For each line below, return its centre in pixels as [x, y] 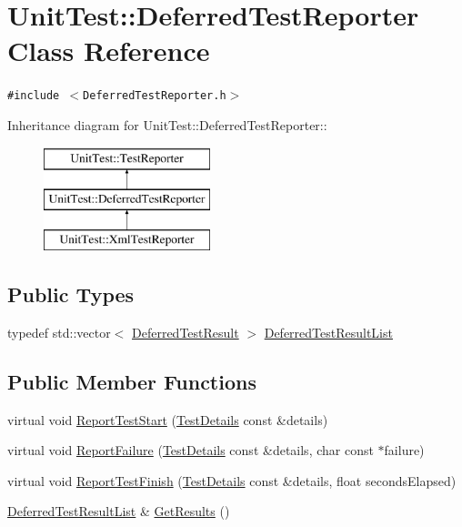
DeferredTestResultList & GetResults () [119, 511]
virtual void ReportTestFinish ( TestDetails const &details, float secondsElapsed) [232, 480]
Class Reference [109, 51]
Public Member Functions [132, 381]
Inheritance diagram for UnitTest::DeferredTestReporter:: [167, 124]
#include [34, 96]
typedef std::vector [59, 332]
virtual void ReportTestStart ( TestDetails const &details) [168, 419]
